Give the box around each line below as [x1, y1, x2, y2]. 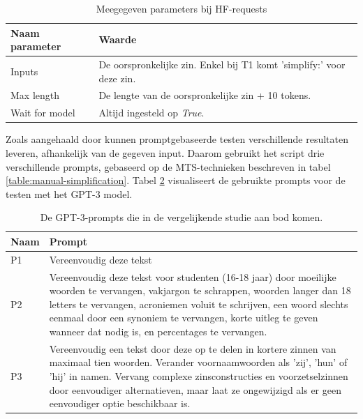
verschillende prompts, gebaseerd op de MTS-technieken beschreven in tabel [6, 159, 331, 174]
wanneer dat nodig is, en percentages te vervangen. [49, 324, 267, 339]
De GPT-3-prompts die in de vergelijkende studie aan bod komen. [40, 210, 323, 224]
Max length [10, 88, 60, 102]
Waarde [98, 32, 137, 47]
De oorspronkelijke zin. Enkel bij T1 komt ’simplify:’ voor [98, 57, 346, 72]
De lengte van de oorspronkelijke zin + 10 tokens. [98, 88, 311, 102]
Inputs [10, 63, 38, 78]
